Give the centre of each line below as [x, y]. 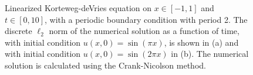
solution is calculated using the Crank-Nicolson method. [105, 65]
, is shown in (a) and [201, 42]
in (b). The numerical [210, 54]
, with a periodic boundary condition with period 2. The [146, 19]
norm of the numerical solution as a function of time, [144, 31]
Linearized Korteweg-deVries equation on [78, 8]
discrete [18, 31]
